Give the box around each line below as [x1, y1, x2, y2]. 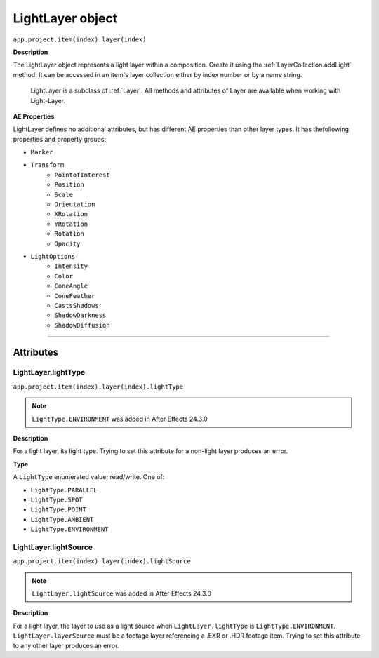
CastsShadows [54, 302, 100, 309]
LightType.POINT [30, 506, 87, 513]
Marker [30, 148, 53, 156]
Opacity [54, 239, 81, 248]
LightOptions [30, 253, 76, 260]
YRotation [54, 220, 88, 228]
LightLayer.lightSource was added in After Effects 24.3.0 [32, 589, 212, 598]
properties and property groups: [13, 135, 107, 143]
